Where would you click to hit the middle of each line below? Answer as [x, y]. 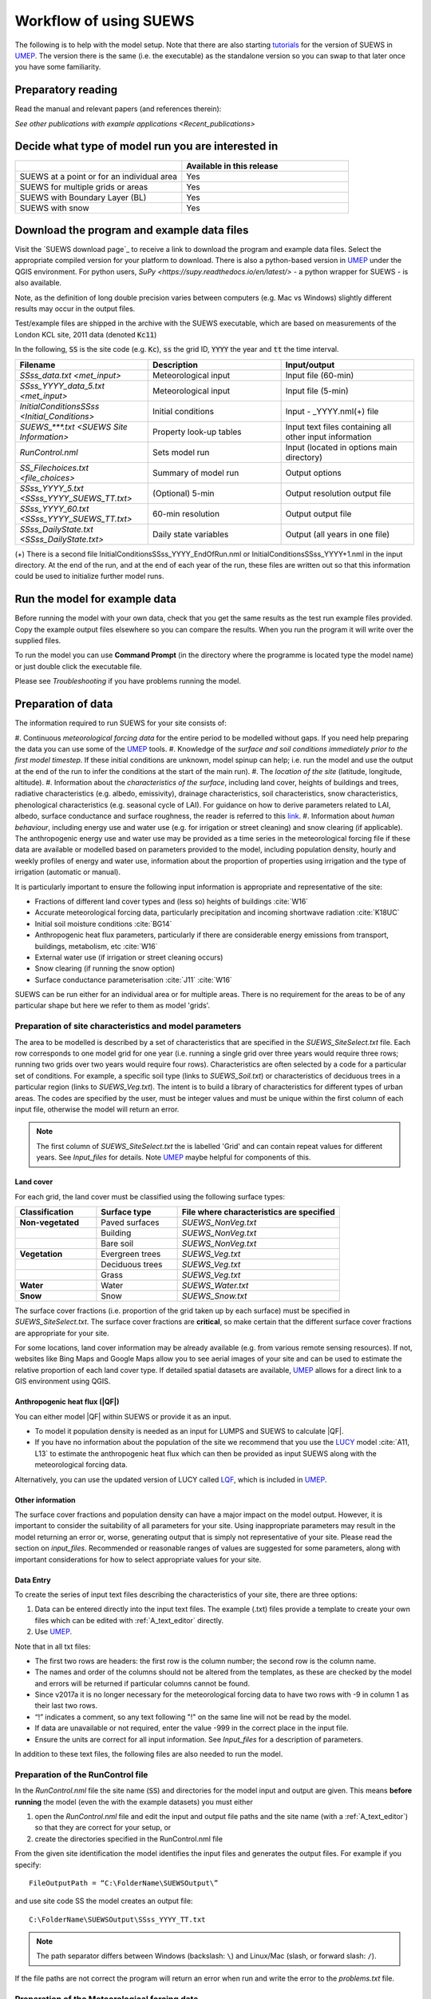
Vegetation [41, 1254]
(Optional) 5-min [184, 493]
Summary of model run [196, 473]
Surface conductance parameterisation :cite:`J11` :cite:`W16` [134, 980]
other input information [328, 437]
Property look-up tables [198, 432]
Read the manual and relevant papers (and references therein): [118, 109]
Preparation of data [64, 704]
